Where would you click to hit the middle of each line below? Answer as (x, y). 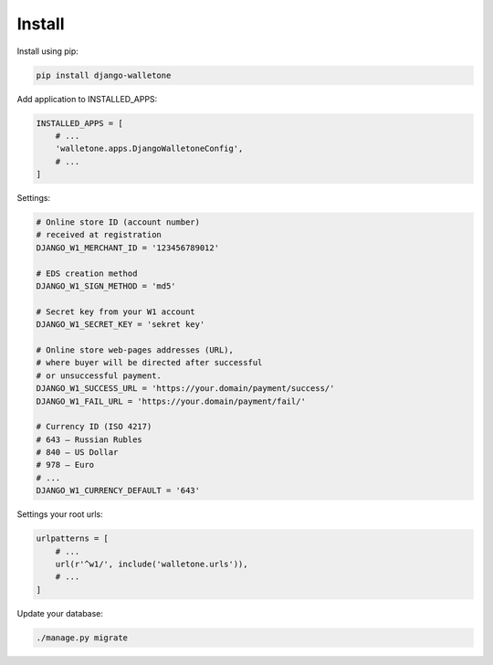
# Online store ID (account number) (118, 222)
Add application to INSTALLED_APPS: (87, 99)
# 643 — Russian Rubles (89, 439)
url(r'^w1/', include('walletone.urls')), (152, 564)
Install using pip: (48, 51)
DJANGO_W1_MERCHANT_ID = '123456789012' (127, 248)
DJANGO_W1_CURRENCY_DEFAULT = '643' (118, 491)
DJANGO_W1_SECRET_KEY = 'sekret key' (121, 325)
